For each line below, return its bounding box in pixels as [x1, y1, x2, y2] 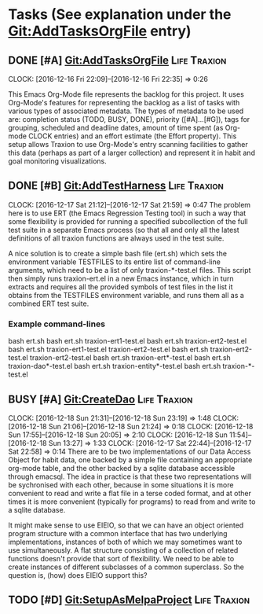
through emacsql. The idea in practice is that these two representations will [8, 472, 252, 481]
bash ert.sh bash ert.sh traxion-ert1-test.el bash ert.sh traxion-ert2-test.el [8, 336, 247, 346]
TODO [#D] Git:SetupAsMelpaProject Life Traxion [8, 594, 250, 607]
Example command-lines [8, 318, 106, 329]
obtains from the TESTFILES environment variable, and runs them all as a [8, 290, 245, 300]
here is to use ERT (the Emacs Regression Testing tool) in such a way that [8, 208, 247, 218]
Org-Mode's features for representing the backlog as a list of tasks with [8, 98, 240, 107]
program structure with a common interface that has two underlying [8, 528, 228, 538]
